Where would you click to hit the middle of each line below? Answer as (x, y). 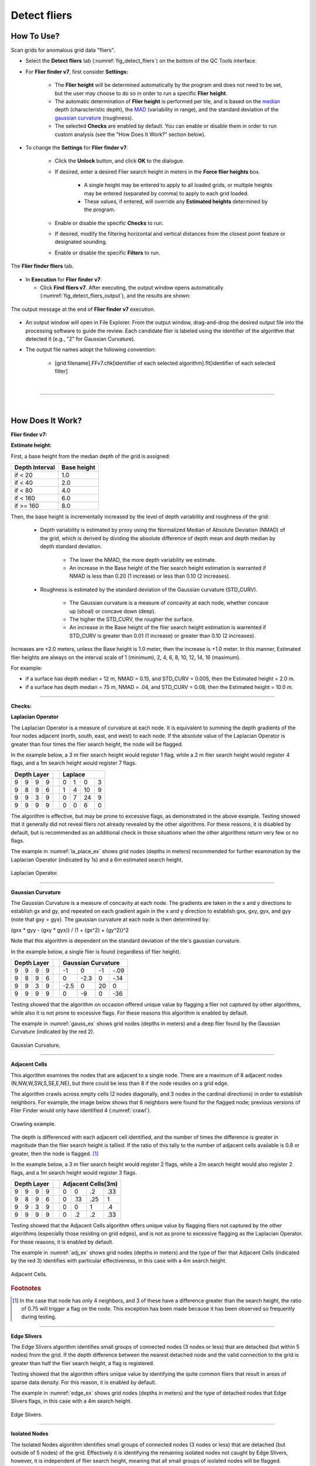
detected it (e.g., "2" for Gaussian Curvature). (80, 339)
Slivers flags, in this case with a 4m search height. (71, 1401)
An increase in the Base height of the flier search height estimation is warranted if (168, 568)
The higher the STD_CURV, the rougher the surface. (132, 619)
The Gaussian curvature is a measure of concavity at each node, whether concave (169, 603)
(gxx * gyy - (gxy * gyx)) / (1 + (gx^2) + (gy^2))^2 (70, 930)
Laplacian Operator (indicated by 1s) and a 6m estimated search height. (97, 860)
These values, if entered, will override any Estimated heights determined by (176, 201)
